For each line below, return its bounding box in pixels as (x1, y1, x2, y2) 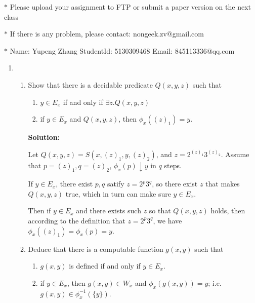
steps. (164, 160, 182, 170)
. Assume (221, 148, 249, 159)
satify (107, 178, 124, 189)
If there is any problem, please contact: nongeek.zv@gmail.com (10, 28, 204, 39)
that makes (205, 178, 240, 189)
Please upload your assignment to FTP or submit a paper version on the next (10, 2, 251, 12)
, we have (153, 215, 182, 225)
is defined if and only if (69, 260, 141, 271)
